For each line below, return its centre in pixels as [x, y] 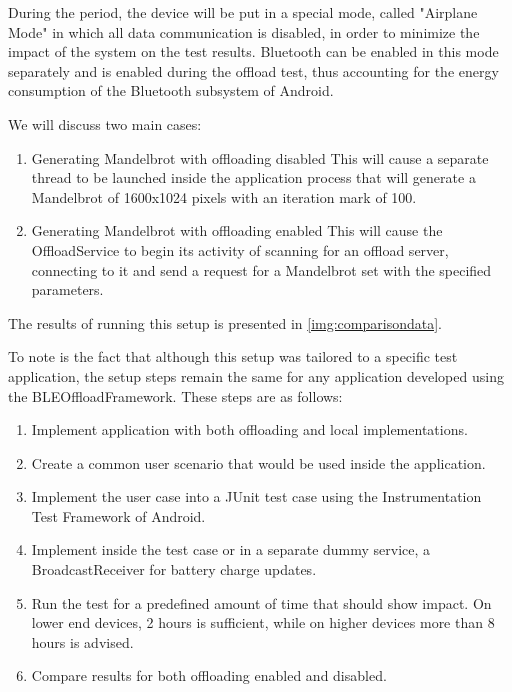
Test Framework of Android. [118, 515]
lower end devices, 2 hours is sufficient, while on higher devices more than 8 [263, 622]
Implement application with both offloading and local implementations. [249, 429]
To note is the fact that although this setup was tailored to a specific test [233, 356]
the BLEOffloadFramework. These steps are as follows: [175, 395]
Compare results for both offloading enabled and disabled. [209, 675]
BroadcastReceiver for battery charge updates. [174, 569]
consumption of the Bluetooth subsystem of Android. [171, 90]
